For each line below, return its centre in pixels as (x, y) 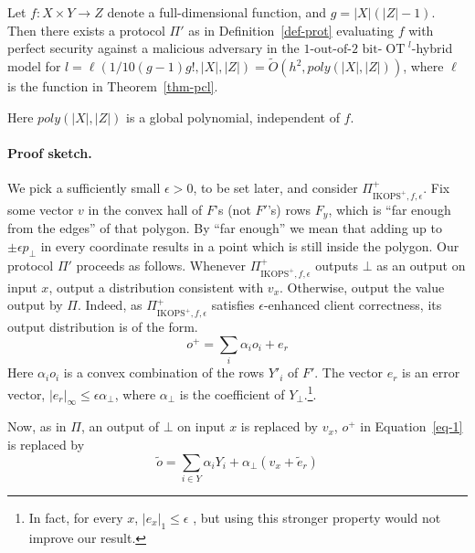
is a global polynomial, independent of (233, 117)
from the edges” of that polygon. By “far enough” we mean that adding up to (225, 228)
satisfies (233, 305)
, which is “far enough (390, 209)
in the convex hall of (145, 209)
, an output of (120, 426)
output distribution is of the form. (103, 327)
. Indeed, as (110, 305)
